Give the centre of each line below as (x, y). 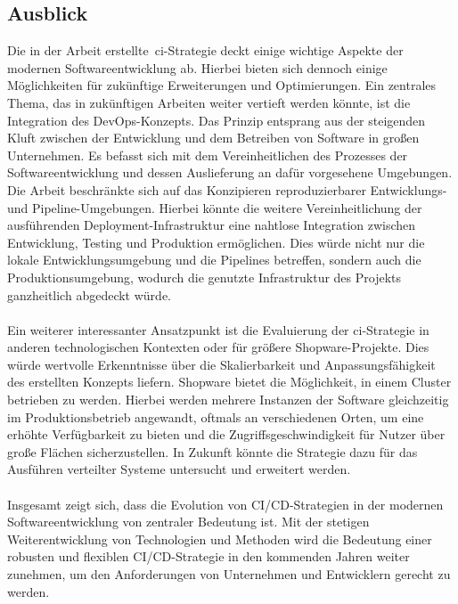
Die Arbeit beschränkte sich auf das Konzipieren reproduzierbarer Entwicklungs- (227, 189)
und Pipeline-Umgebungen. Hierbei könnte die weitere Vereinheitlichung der (215, 207)
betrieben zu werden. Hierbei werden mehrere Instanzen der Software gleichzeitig (228, 400)
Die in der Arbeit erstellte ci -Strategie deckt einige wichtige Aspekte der (205, 50)
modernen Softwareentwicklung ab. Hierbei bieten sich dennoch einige (197, 67)
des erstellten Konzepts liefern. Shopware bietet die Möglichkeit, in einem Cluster (229, 382)
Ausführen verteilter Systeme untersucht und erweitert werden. (179, 469)
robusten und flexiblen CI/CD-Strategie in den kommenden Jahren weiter (209, 556)
